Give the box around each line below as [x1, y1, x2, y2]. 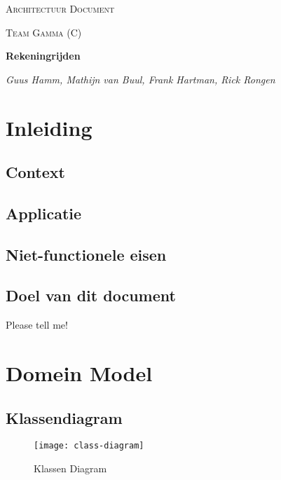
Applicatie [6, 202, 82, 224]
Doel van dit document [6, 284, 176, 306]
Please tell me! [6, 317, 68, 332]
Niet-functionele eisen [6, 243, 167, 265]
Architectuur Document [6, 1, 115, 15]
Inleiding [6, 113, 92, 142]
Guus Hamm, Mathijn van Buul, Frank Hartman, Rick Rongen [6, 71, 275, 86]
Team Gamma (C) [6, 25, 82, 39]
